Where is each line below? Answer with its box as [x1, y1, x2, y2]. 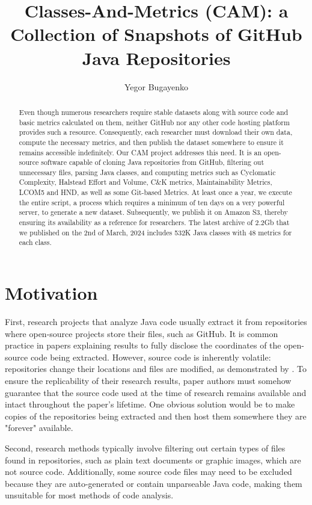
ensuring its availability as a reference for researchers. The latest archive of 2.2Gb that [19, 217, 290, 228]
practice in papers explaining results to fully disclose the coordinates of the [5, 339, 281, 352]
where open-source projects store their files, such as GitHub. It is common [5, 327, 278, 339]
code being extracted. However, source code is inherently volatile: [30, 350, 271, 363]
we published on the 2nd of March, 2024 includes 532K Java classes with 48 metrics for [19, 227, 292, 237]
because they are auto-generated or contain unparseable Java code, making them [5, 477, 302, 489]
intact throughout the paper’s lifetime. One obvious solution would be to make [5, 398, 295, 411]
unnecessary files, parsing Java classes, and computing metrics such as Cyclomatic [19, 167, 276, 177]
